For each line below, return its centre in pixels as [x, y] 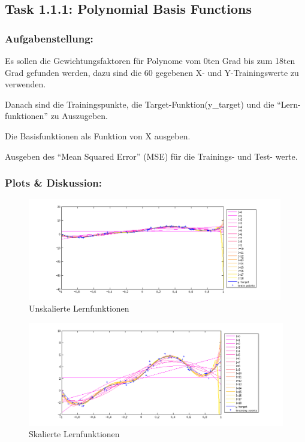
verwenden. [25, 84]
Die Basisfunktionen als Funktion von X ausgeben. [98, 135]
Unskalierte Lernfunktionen [79, 308]
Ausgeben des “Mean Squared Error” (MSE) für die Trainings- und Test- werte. [151, 156]
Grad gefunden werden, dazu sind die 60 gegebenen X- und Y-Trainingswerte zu [152, 72]
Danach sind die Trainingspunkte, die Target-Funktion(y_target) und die [140, 104]
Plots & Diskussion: [53, 183]
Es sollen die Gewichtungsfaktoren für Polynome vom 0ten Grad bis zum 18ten [150, 60]
